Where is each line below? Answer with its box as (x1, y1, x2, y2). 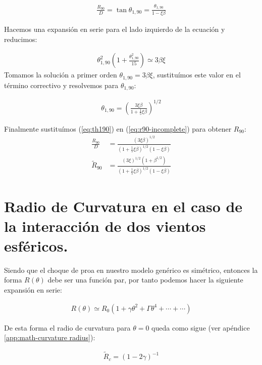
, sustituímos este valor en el (152, 69, 241, 80)
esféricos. (4, 235, 68, 256)
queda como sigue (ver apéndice (151, 322, 250, 333)
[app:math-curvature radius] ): (4, 332, 95, 343)
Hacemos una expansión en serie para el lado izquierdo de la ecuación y (4, 24, 225, 34)
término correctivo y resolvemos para (4, 79, 119, 90)
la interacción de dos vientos (4, 215, 206, 236)
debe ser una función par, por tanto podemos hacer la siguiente (47, 274, 243, 285)
